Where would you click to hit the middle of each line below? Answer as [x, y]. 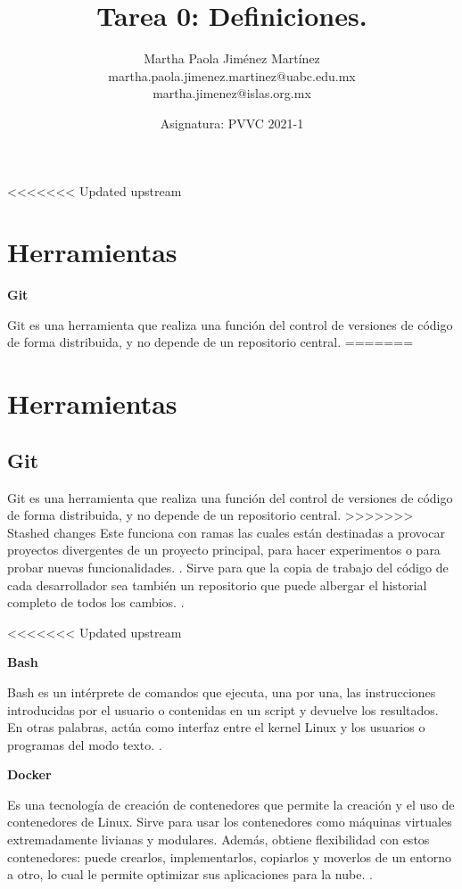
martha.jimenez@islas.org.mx [232, 93]
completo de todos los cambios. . [96, 602]
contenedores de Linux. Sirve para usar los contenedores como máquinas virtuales [230, 822]
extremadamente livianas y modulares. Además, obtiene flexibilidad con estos [219, 840]
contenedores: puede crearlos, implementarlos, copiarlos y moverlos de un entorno [230, 856]
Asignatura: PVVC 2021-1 [232, 123]
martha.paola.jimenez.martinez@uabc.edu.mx [232, 75]
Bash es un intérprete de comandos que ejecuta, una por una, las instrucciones [222, 691]
